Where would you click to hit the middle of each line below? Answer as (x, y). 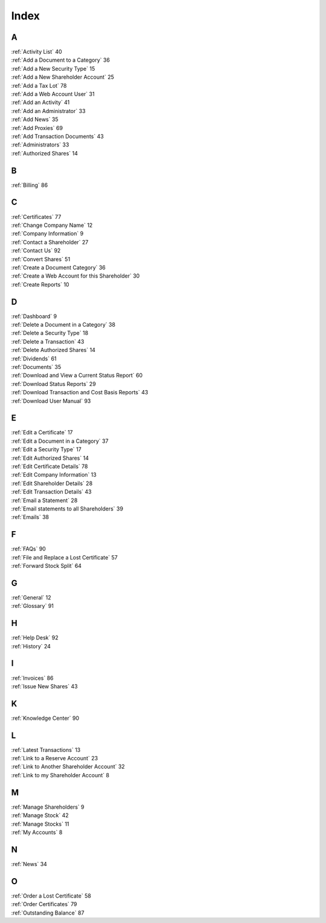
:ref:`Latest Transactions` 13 (46, 749)
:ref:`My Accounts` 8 (37, 832)
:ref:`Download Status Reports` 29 (53, 383)
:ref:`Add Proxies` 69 (37, 128)
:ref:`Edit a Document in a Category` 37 (60, 441)
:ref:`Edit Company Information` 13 (54, 475)
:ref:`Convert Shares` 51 (41, 259)
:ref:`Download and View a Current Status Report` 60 (77, 376)
